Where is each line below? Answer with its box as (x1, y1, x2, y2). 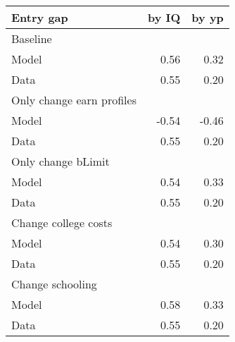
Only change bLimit (11, 153, 110, 169)
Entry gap (11, 9, 68, 25)
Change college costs (11, 214, 113, 231)
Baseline (11, 30, 52, 47)
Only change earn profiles (11, 92, 136, 108)
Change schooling (11, 276, 97, 292)
